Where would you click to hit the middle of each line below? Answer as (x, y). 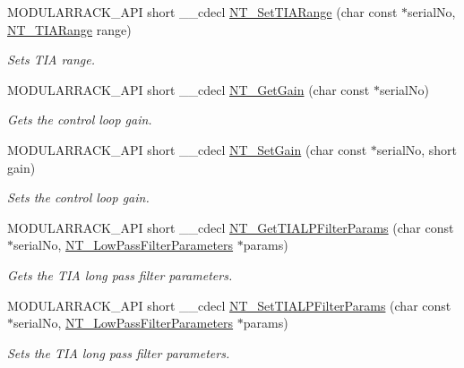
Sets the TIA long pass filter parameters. (119, 352)
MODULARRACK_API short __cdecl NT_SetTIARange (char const (202, 12)
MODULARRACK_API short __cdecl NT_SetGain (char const (187, 149)
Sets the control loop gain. (78, 197)
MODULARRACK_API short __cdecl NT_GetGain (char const (189, 89)
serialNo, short (417, 149)
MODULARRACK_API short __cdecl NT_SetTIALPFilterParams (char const (229, 305)
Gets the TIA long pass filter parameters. (120, 274)
